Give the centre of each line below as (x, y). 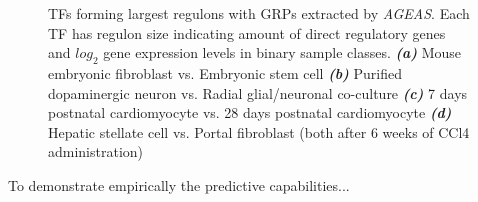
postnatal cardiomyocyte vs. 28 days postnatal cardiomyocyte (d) (250, 112)
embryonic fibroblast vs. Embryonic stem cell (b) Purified (225, 72)
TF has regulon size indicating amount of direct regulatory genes (247, 32)
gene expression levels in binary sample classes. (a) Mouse (282, 52)
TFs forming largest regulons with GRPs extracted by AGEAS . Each (259, 13)
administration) (96, 151)
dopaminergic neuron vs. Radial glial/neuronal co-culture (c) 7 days (258, 92)
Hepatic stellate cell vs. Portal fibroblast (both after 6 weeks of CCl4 (259, 131)
